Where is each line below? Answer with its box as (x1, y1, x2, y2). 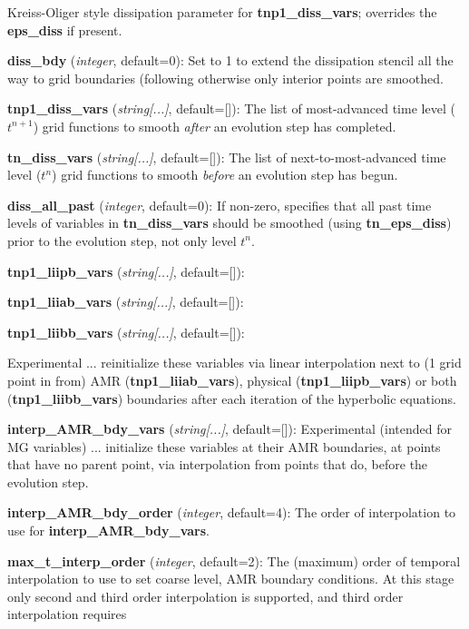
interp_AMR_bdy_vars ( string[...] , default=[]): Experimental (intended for (7, 419, 452, 438)
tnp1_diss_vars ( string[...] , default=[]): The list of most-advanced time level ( (7, 99, 455, 118)
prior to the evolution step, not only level (7, 231, 237, 250)
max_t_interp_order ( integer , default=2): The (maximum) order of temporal (7, 551, 461, 570)
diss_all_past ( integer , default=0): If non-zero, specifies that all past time (7, 195, 432, 214)
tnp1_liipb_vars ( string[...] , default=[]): (7, 261, 245, 280)
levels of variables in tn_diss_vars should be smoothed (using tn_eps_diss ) (7, 213, 452, 232)
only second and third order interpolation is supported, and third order (7, 586, 404, 605)
